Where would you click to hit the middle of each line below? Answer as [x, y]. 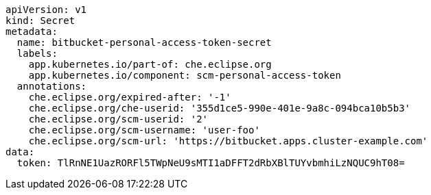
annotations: [52, 86]
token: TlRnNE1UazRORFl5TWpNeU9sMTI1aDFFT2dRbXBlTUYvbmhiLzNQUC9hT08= [211, 163]
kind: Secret [40, 21]
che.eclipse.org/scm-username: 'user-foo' [144, 130]
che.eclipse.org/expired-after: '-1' [130, 97]
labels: [37, 53]
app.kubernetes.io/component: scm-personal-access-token [185, 75]
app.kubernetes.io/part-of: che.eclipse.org [150, 64]
